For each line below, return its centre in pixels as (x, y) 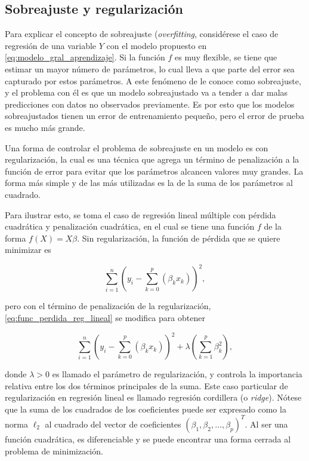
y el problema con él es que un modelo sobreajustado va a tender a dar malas (146, 92)
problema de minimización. (54, 451)
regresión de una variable (51, 45)
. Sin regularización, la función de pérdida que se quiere (179, 238)
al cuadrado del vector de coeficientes (113, 424)
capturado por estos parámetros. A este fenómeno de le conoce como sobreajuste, (153, 80)
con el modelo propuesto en (157, 45)
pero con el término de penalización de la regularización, (108, 306)
